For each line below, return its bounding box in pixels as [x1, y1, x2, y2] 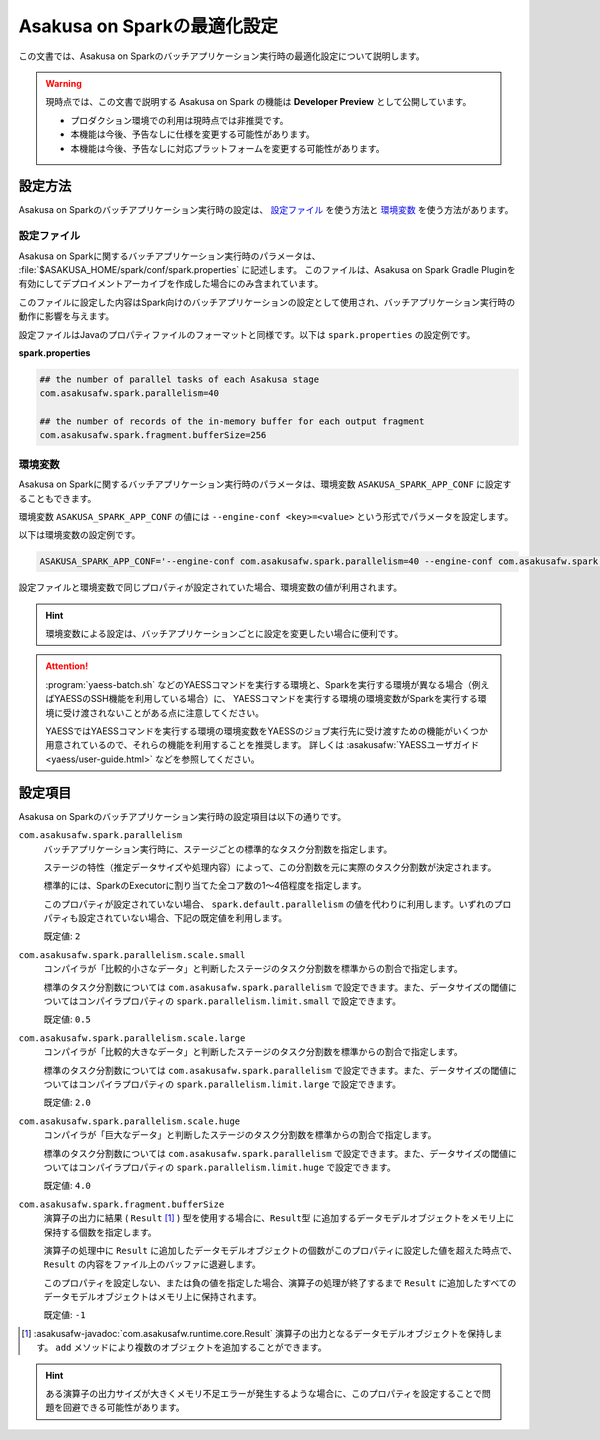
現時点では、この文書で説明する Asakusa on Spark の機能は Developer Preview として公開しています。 [45, 96, 472, 108]
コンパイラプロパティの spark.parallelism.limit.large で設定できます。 [78, 1078, 402, 1090]
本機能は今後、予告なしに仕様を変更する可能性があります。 [70, 128, 315, 140]
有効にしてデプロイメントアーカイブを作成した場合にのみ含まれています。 [18, 278, 324, 290]
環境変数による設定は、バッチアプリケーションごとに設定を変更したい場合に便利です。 [45, 628, 404, 640]
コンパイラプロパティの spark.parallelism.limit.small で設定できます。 [78, 995, 402, 1007]
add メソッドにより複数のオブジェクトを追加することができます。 [55, 1341, 327, 1354]
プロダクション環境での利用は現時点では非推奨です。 [70, 114, 289, 126]
